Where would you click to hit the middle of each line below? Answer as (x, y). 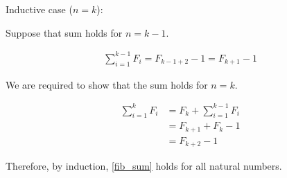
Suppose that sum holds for (64, 32)
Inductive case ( (39, 9)
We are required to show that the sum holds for (107, 84)
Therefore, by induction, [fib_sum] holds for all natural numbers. (144, 166)
